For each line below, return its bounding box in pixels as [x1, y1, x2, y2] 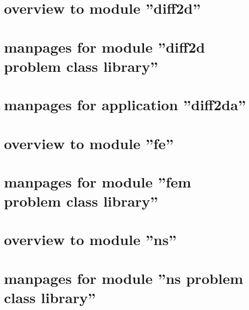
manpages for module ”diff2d [4, 36, 205, 57]
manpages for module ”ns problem [4, 268, 244, 288]
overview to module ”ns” [4, 229, 177, 249]
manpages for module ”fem [4, 171, 191, 191]
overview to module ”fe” [4, 133, 174, 153]
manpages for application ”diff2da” [4, 94, 246, 115]
